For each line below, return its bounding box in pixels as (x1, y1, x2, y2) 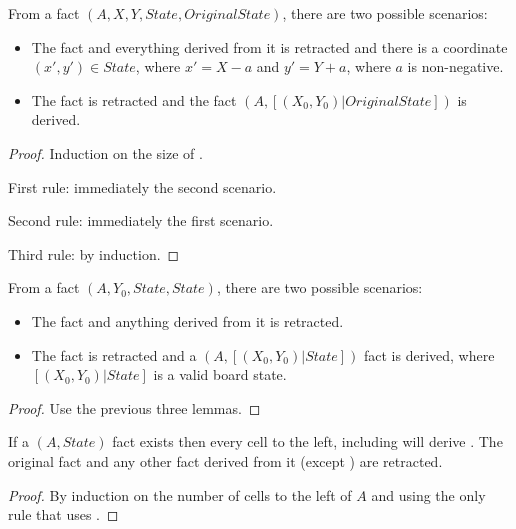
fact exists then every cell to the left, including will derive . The (112, 431, 503, 452)
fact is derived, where (364, 344, 495, 365)
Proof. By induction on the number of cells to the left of (8, 484, 352, 505)
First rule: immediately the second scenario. (8, 176, 277, 197)
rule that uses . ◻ (8, 504, 119, 525)
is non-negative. (407, 56, 504, 77)
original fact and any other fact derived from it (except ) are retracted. (8, 450, 443, 471)
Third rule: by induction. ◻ (8, 243, 180, 264)
